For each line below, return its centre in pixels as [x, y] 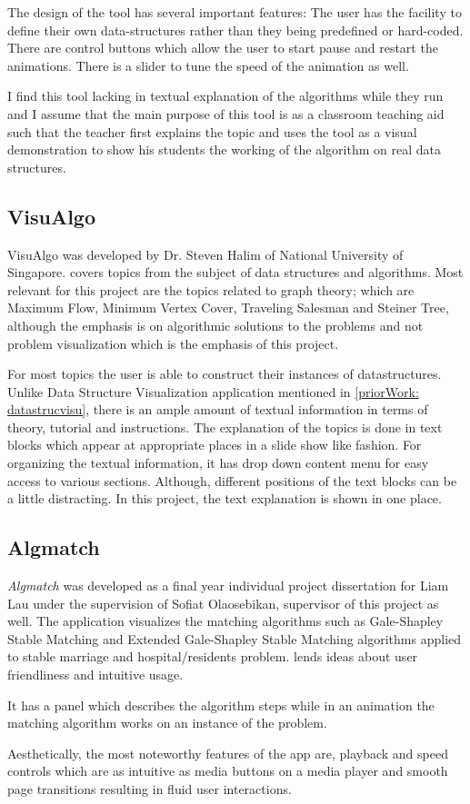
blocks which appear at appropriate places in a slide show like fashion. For [215, 445]
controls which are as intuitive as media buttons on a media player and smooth [228, 771]
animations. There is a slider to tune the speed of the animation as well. [208, 65]
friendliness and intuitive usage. [95, 675]
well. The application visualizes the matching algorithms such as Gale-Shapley [225, 621]
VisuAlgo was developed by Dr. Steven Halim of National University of [205, 254]
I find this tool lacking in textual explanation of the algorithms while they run [225, 96]
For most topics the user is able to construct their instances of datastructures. [225, 374]
